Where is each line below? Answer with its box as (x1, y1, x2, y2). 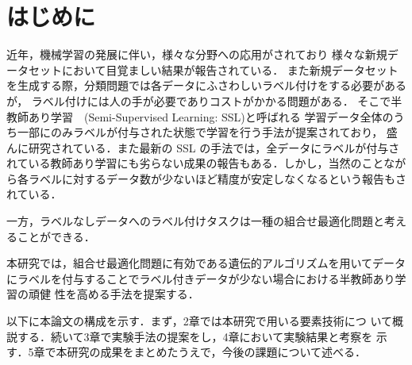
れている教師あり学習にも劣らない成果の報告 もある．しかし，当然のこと (6, 155, 384, 171)
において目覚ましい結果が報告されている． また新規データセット (61, 61, 399, 78)
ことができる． (17, 228, 95, 244)
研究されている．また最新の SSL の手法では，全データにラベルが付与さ (28, 139, 400, 156)
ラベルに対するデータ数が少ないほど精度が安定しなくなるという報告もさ (28, 170, 406, 186)
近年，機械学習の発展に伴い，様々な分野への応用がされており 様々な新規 (6, 46, 387, 63)
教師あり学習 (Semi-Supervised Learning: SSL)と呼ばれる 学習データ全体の (6, 108, 394, 125)
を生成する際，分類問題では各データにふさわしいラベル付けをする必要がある (6, 77, 406, 94)
